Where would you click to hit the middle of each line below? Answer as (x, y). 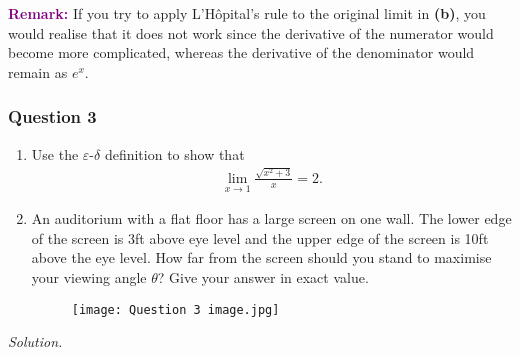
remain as (38, 71)
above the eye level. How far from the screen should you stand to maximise (261, 257)
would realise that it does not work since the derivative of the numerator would (251, 32)
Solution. (35, 341)
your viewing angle (89, 276)
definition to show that (174, 153)
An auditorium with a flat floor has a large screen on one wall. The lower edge (271, 218)
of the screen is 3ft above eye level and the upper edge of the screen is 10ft (260, 237)
